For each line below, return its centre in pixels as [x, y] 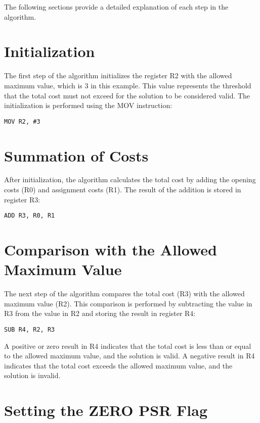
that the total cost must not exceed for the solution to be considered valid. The [127, 95]
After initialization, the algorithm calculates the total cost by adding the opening [130, 179]
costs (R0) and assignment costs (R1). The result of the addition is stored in [123, 190]
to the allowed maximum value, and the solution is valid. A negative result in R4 [129, 356]
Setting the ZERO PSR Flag [106, 410]
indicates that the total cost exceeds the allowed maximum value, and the [118, 365]
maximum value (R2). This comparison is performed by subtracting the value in [128, 303]
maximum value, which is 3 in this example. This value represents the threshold [128, 85]
